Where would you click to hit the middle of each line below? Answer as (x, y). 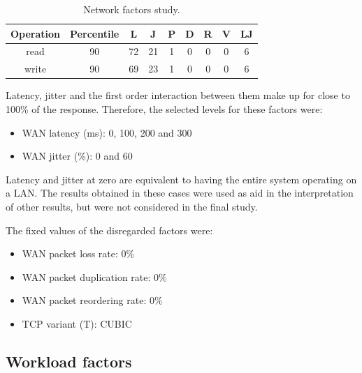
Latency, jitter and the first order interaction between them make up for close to (178, 95)
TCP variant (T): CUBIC (77, 323)
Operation (36, 33)
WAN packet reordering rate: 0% (92, 300)
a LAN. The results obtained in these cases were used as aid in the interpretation (180, 193)
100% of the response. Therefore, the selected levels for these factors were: (164, 108)
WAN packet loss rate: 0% (78, 253)
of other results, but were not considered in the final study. (132, 206)
